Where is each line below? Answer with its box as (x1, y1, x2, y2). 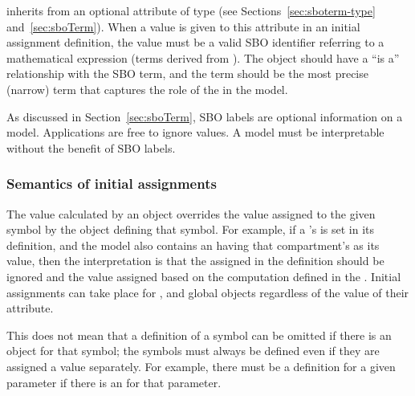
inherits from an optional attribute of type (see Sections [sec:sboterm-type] (6, 2, 376, 18)
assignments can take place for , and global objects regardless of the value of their (6, 284, 409, 300)
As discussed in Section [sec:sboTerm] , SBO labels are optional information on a (6, 108, 403, 125)
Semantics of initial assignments (6, 174, 217, 194)
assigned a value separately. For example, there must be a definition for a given (6, 357, 396, 374)
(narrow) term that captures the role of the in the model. (6, 80, 288, 97)
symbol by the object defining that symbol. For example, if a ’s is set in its (6, 221, 375, 238)
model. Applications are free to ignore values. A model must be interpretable (6, 124, 384, 141)
